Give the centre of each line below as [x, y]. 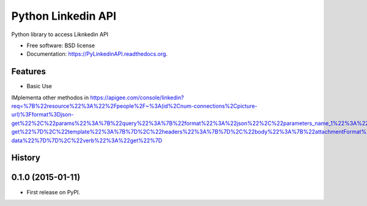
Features [28, 71]
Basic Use [39, 86]
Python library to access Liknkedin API [60, 34]
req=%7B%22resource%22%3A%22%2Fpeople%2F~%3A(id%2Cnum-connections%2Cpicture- [135, 106]
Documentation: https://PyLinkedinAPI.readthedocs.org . [97, 54]
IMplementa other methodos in [50, 97]
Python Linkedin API [64, 16]
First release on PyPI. [54, 192]
